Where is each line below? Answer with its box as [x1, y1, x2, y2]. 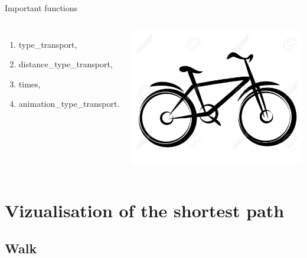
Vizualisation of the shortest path [5, 198, 285, 223]
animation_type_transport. [18, 97, 120, 110]
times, [18, 77, 41, 90]
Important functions [5, 2, 78, 14]
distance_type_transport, [18, 58, 113, 70]
